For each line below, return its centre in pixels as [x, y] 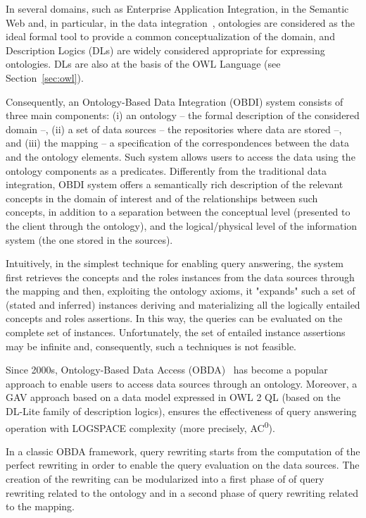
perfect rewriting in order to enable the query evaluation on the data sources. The [183, 465]
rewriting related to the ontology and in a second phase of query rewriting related [182, 492]
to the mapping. [40, 506]
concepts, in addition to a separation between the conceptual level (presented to [178, 212]
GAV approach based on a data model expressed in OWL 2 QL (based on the [173, 397]
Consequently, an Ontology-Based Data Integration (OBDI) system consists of [175, 101]
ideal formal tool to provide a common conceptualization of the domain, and [170, 36]
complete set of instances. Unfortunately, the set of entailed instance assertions [176, 332]
